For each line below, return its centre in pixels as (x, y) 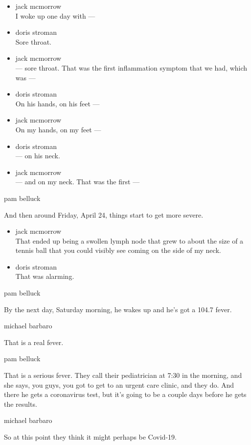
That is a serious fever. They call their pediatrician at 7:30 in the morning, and (123, 375)
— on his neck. (38, 156)
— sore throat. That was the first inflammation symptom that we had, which (131, 67)
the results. (21, 404)
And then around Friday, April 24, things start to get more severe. (104, 214)
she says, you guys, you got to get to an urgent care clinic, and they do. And (119, 384)
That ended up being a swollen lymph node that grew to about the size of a (129, 240)
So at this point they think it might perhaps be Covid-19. (90, 437)
